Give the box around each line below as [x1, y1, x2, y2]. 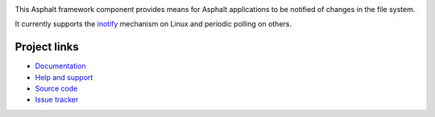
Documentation [35, 61, 86, 71]
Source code [35, 84, 78, 94]
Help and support [35, 72, 93, 82]
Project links [14, 40, 80, 54]
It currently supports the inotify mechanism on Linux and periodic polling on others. [14, 19, 292, 29]
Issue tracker [35, 95, 79, 104]
